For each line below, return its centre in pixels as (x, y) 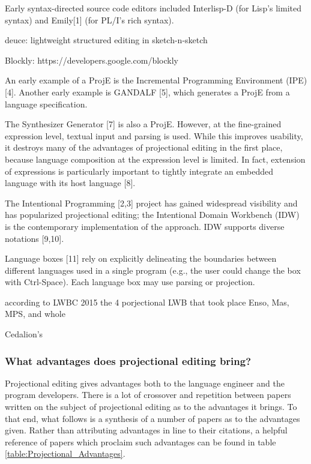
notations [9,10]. (35, 238)
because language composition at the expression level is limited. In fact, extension (155, 159)
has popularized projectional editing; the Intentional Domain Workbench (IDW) (152, 215)
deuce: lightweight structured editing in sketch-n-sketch (106, 40)
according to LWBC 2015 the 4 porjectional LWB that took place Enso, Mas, (147, 302)
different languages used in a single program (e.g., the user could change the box (153, 270)
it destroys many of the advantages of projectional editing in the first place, (144, 147)
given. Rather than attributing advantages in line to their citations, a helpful (146, 430)
